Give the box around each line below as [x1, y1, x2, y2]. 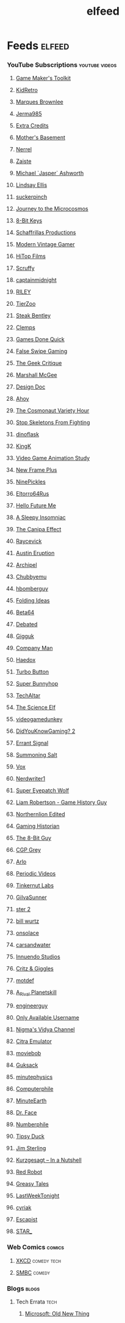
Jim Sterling [15, 1145, 46, 1152]
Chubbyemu [15, 573, 47, 580]
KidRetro [15, 86, 38, 94]
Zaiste [15, 157, 32, 165]
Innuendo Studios [15, 953, 60, 960]
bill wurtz [15, 917, 40, 925]
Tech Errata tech [15, 1298, 57, 1305]
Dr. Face [15, 1109, 37, 1116]
